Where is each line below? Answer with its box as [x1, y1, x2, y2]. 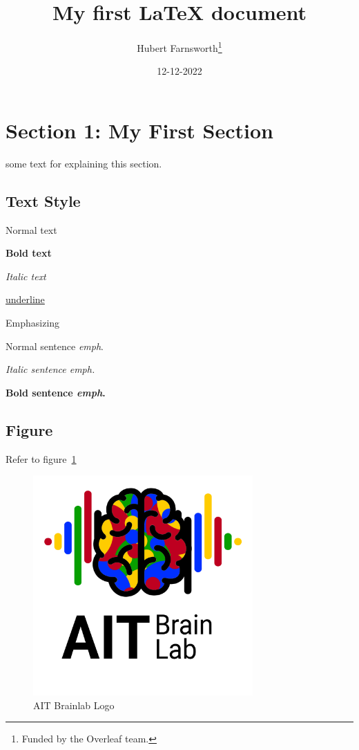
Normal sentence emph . [6, 338, 104, 353]
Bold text [6, 246, 52, 260]
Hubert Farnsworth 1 [137, 39, 222, 55]
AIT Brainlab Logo [33, 697, 115, 712]
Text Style [6, 190, 81, 211]
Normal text [6, 222, 57, 237]
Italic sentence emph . [6, 362, 95, 376]
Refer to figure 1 [6, 451, 77, 466]
